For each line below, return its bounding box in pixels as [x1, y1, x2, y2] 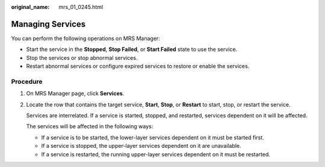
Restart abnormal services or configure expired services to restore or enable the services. [26, 63, 250, 70]
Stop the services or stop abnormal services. [26, 54, 138, 61]
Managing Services [11, 19, 86, 29]
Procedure [11, 77, 43, 86]
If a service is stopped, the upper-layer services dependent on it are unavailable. [41, 142, 241, 150]
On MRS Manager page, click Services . [26, 90, 125, 97]
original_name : [11, 4, 50, 10]
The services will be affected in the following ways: [26, 123, 153, 130]
